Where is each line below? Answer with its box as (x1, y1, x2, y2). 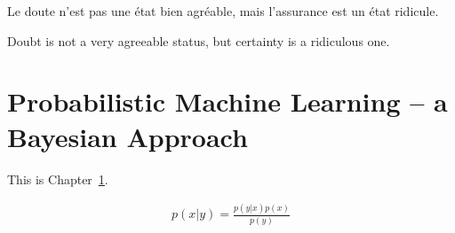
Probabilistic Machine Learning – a (7, 83, 448, 120)
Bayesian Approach (7, 118, 248, 154)
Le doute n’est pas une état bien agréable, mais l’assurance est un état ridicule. (7, 2, 439, 19)
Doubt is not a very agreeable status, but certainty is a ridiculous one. (7, 31, 390, 50)
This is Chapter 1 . (7, 169, 108, 188)
